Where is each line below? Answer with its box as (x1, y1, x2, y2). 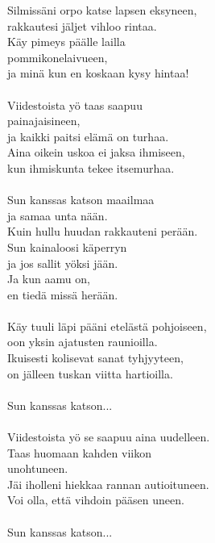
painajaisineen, (7, 112, 81, 129)
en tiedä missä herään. (7, 286, 118, 303)
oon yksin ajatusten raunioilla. (7, 333, 158, 350)
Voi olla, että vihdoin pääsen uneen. (7, 491, 184, 508)
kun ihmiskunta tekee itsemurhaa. (7, 159, 175, 176)
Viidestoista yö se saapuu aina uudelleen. (7, 428, 210, 445)
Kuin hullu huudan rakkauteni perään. (7, 223, 198, 240)
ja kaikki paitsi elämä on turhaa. (7, 127, 169, 144)
